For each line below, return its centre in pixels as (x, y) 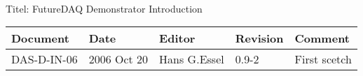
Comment (322, 38)
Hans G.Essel (192, 59)
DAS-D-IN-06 (44, 59)
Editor (177, 38)
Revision (259, 38)
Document (40, 38)
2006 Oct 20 (118, 59)
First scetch (323, 59)
